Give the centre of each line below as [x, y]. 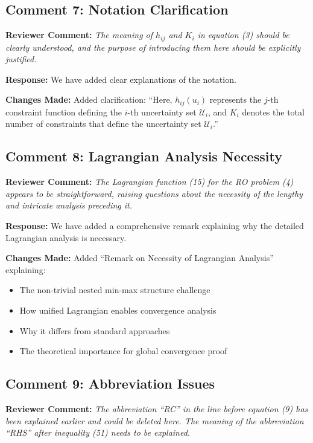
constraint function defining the [64, 112]
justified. [21, 59]
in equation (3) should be [243, 35]
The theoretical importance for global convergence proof [123, 351]
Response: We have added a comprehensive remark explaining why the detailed [155, 226]
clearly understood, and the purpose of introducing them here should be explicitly [153, 47]
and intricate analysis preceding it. [69, 205]
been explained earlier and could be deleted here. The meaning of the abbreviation [155, 420]
